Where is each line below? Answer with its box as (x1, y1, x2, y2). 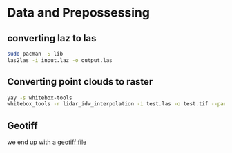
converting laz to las (7, 32, 97, 44)
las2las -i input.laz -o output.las (7, 57, 113, 63)
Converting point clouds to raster (7, 76, 153, 88)
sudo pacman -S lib (7, 50, 64, 57)
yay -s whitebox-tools (7, 94, 72, 101)
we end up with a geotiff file (7, 138, 87, 146)
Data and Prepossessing (7, 5, 151, 21)
